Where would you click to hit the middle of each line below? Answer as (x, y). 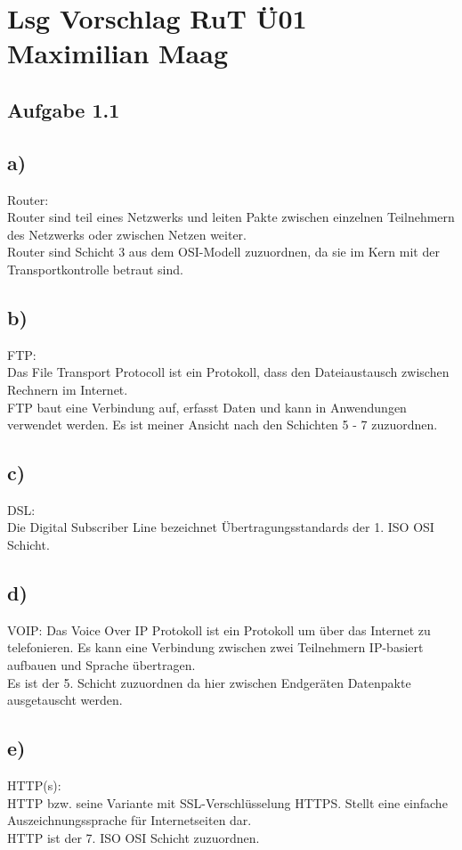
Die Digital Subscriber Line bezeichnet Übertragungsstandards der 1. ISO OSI (221, 527)
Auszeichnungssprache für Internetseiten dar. (130, 820)
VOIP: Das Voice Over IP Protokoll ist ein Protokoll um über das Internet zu (219, 629)
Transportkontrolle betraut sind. (95, 269)
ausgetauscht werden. (65, 700)
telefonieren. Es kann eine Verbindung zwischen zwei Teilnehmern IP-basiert (215, 647)
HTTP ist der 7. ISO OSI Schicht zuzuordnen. (134, 837)
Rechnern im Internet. (68, 389)
